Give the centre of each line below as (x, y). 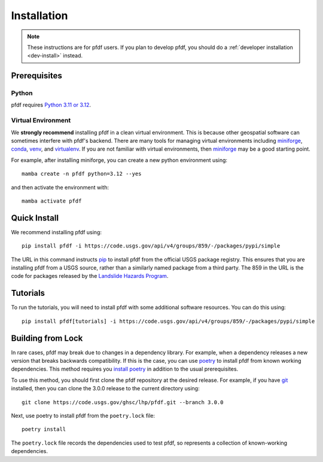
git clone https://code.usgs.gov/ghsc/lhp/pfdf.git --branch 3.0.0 (123, 402)
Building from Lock (47, 338)
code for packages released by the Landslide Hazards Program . (90, 276)
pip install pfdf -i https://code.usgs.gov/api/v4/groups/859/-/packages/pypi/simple (151, 246)
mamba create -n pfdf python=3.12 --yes (82, 174)
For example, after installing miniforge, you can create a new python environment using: (119, 160)
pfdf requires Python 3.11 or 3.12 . (51, 105)
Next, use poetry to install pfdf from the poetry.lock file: (83, 415)
